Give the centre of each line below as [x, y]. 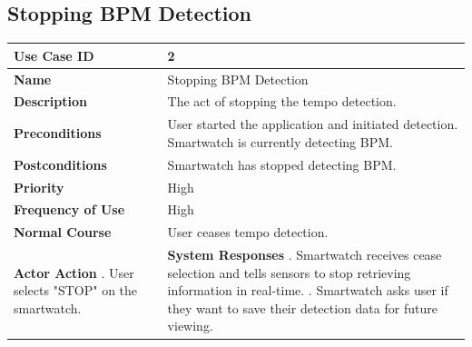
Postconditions [60, 164]
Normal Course [63, 232]
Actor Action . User [74, 272]
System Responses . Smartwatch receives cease [305, 255]
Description [51, 101]
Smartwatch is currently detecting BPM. [280, 141]
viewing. [190, 326]
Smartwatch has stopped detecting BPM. [282, 164]
